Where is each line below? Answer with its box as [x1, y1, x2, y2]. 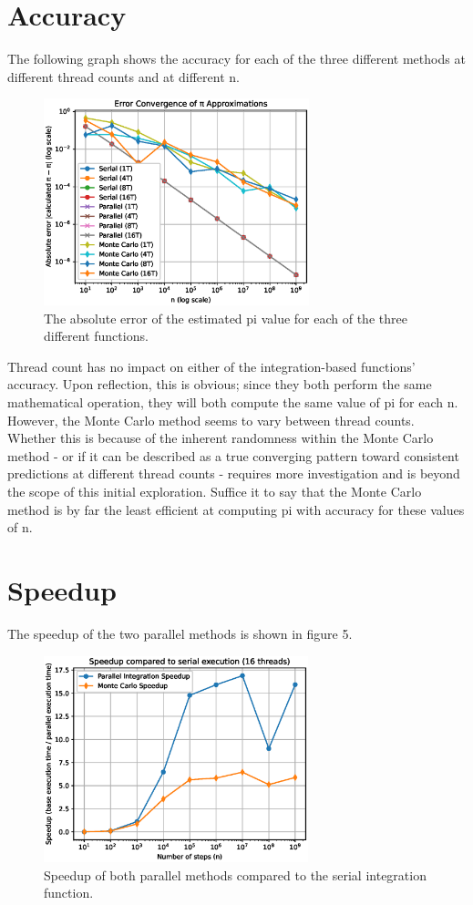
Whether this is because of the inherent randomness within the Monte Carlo [7, 428, 434, 447]
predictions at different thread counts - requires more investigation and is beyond [7, 464, 460, 483]
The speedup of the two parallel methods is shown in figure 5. [7, 623, 353, 643]
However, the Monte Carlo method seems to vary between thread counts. [7, 410, 415, 429]
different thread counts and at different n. [7, 67, 240, 86]
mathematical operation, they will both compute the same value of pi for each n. [7, 393, 458, 412]
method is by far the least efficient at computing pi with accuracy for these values [7, 499, 465, 519]
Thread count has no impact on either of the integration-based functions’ [7, 356, 416, 375]
